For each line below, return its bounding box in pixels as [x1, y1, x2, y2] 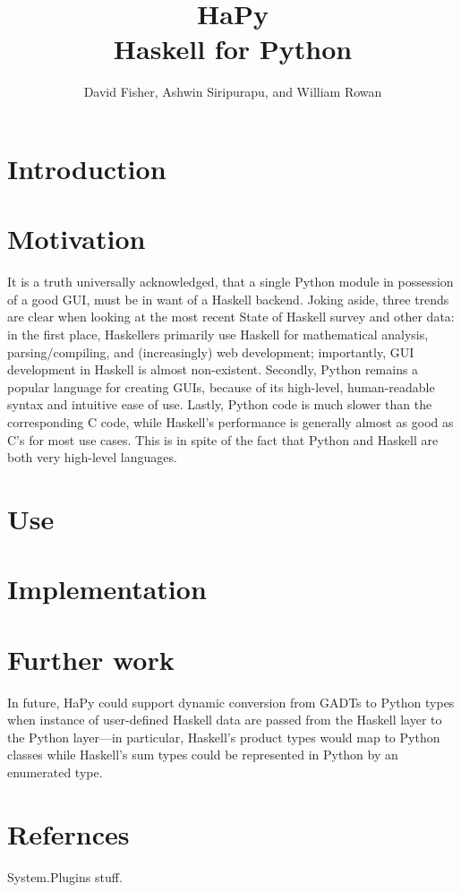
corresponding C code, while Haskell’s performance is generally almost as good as [7, 412, 454, 431]
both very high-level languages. [7, 448, 177, 467]
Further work [7, 640, 175, 677]
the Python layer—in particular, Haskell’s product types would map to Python [7, 727, 440, 746]
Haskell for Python [113, 30, 353, 67]
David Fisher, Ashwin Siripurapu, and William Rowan [83, 82, 382, 101]
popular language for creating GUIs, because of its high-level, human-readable [7, 377, 435, 396]
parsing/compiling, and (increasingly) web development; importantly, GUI [7, 342, 414, 361]
